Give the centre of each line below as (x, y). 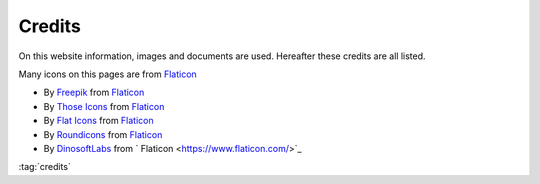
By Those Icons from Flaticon (104, 106)
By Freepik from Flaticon (94, 92)
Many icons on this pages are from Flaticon (107, 74)
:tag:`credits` (45, 167)
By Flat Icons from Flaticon (98, 121)
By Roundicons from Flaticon (103, 134)
